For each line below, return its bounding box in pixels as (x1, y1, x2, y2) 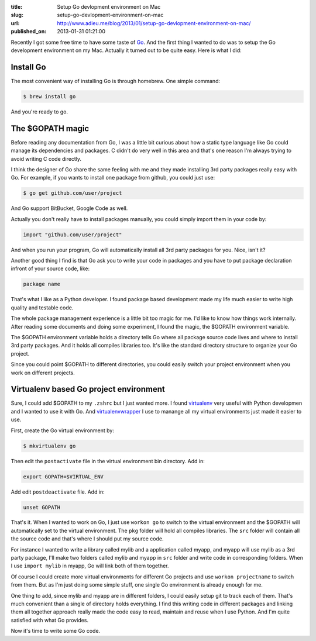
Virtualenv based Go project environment (11, 384, 165, 394)
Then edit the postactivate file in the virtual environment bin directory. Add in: (11, 457, 205, 464)
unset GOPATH (23, 504, 61, 511)
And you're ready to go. (11, 108, 68, 115)
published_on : (11, 28, 47, 35)
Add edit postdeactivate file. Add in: (11, 488, 105, 495)
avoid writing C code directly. (11, 155, 82, 162)
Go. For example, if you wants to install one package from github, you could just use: (11, 174, 215, 181)
